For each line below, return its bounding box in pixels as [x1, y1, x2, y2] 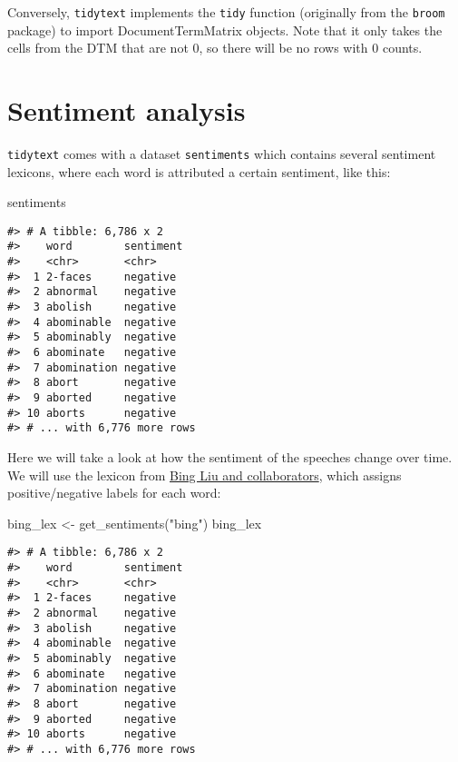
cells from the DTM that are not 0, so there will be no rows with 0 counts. [7, 38, 423, 57]
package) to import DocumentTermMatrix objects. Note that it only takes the [7, 20, 443, 39]
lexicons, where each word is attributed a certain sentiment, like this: [7, 162, 391, 181]
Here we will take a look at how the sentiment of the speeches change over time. [7, 448, 453, 466]
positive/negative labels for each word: [7, 483, 221, 502]
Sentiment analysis [7, 92, 246, 129]
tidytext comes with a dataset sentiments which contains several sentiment [7, 143, 436, 163]
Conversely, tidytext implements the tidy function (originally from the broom [7, 3, 445, 21]
